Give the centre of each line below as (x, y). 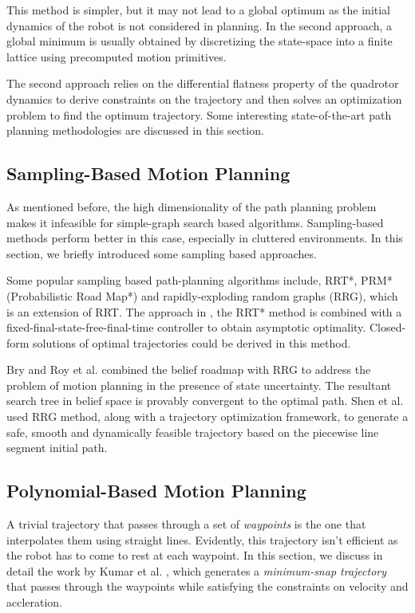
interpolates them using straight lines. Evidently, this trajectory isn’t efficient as (202, 539)
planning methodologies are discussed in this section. (135, 130)
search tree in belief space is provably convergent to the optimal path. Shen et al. (205, 401)
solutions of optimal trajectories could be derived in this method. (192, 342)
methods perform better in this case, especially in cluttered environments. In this (205, 238)
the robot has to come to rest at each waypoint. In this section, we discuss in (195, 555)
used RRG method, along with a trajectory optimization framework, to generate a (207, 417)
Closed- (387, 327)
